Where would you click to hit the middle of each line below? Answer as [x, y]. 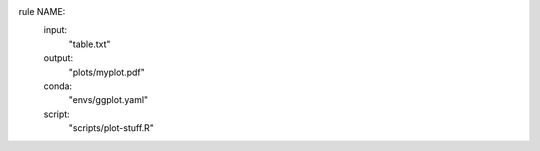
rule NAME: [42, 11]
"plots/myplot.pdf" [106, 72]
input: [55, 30]
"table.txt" [89, 44]
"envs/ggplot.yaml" [108, 100]
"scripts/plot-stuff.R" [111, 128]
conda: [58, 86]
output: [58, 58]
